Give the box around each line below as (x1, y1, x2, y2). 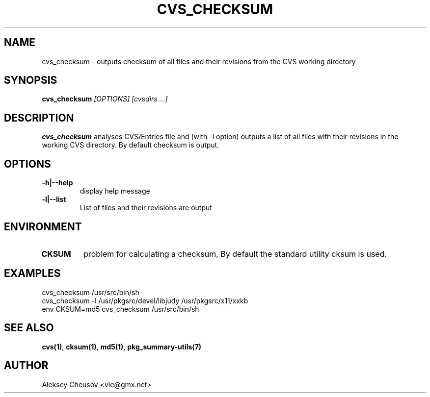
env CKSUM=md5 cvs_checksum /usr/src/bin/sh (42, 304, 199, 313)
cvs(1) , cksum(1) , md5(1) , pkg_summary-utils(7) (42, 342, 202, 351)
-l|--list (42, 195, 66, 204)
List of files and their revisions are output (80, 203, 212, 212)
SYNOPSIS (4, 74, 57, 87)
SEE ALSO (4, 322, 54, 334)
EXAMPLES (4, 267, 61, 280)
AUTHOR (4, 359, 49, 372)
